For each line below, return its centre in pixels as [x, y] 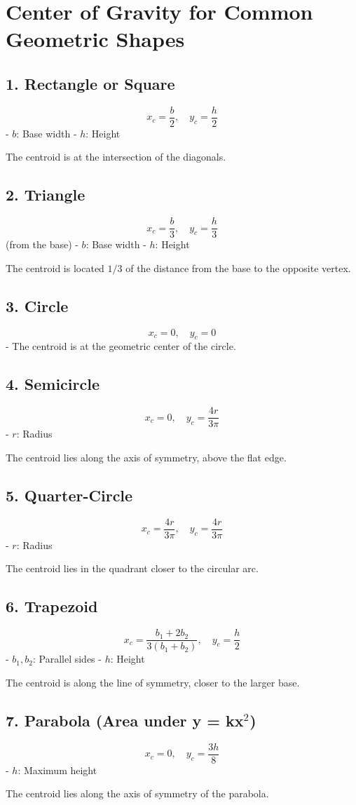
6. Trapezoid [52, 606]
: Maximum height [57, 770]
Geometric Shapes [95, 39]
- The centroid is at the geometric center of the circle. [121, 346]
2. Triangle [46, 195]
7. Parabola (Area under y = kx [125, 720]
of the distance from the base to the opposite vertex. [238, 268]
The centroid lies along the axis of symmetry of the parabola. [137, 793]
